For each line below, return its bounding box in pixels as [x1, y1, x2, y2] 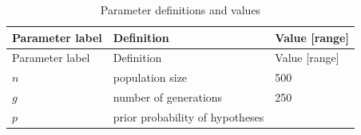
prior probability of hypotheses [113, 108, 264, 125]
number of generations [113, 89, 223, 106]
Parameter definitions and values [100, 2, 261, 17]
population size [113, 69, 188, 86]
